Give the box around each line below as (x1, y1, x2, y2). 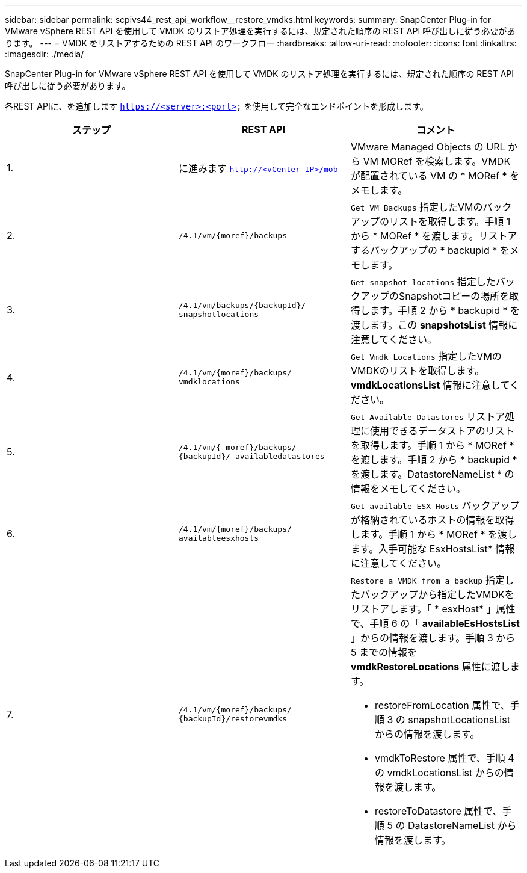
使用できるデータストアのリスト (369, 425, 514, 437)
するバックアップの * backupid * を (350, 244, 510, 256)
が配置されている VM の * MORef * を (350, 170, 520, 182)
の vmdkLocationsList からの (374, 767, 504, 779)
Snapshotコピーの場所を (398, 290, 510, 302)
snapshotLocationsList (408, 714, 510, 726)
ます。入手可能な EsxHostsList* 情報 (350, 543, 515, 555)
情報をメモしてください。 (350, 483, 466, 495)
